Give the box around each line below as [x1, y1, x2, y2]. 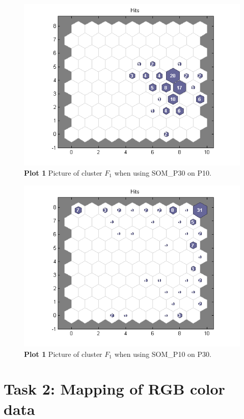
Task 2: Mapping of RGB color [4, 378, 225, 399]
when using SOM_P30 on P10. [114, 167, 211, 178]
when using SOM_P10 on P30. [114, 348, 211, 359]
